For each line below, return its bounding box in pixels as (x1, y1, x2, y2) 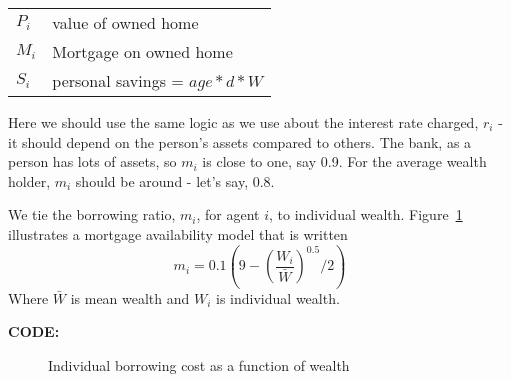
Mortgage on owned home (52, 40, 233, 63)
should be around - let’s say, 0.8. (75, 170, 275, 191)
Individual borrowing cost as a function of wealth (48, 354, 350, 375)
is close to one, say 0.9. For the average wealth (202, 151, 487, 172)
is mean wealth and (70, 287, 190, 308)
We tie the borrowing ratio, (8, 204, 176, 225)
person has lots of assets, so (8, 151, 177, 172)
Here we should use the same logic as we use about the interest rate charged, (8, 112, 479, 132)
